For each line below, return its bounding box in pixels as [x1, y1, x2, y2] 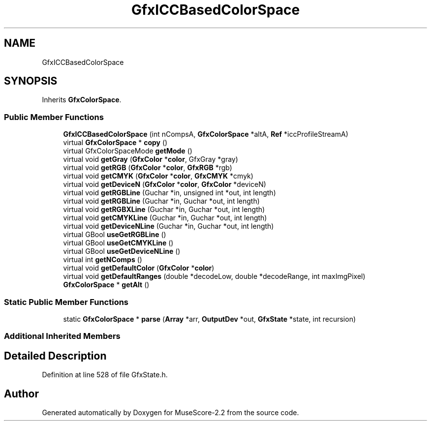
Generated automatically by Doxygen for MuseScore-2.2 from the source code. [42, 408, 299, 417]
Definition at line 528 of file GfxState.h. [42, 370, 168, 379]
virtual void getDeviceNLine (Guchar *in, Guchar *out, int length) [63, 222, 274, 231]
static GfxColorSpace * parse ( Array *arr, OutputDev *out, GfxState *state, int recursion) [63, 314, 356, 323]
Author [4, 387, 39, 400]
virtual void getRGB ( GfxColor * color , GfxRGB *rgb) [63, 163, 232, 172]
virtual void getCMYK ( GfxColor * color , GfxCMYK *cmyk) [63, 172, 253, 181]
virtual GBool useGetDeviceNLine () [63, 247, 181, 256]
